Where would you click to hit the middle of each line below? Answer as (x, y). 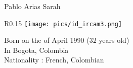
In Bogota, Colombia (36, 50)
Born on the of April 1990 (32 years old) (67, 40)
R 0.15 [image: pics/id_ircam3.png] (63, 23)
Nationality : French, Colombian (54, 60)
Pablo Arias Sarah (32, 6)
